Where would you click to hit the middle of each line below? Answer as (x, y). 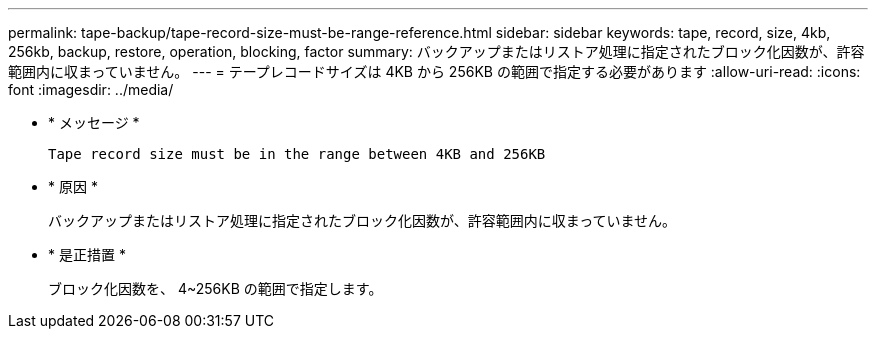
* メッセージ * (94, 122)
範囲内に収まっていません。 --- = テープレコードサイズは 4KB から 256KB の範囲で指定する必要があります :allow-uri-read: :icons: (434, 71)
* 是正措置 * (87, 254)
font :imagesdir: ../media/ (91, 89)
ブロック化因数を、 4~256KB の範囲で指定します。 (215, 288)
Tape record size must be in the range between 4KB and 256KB (297, 154)
